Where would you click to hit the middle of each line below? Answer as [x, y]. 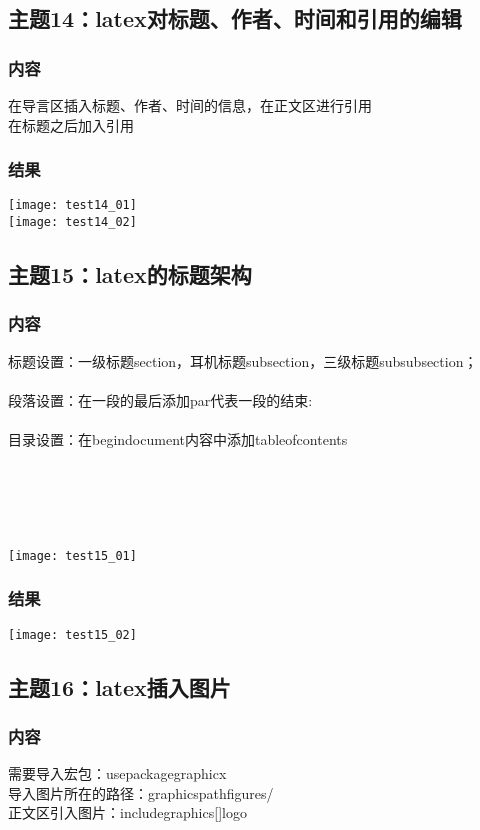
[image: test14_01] [72, 205]
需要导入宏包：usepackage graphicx [117, 773]
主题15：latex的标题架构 [130, 274]
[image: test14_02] [72, 222]
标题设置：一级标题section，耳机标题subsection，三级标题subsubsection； [243, 360]
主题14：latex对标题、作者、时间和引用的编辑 [235, 18]
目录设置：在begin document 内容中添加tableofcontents [178, 439]
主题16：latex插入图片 [119, 686]
